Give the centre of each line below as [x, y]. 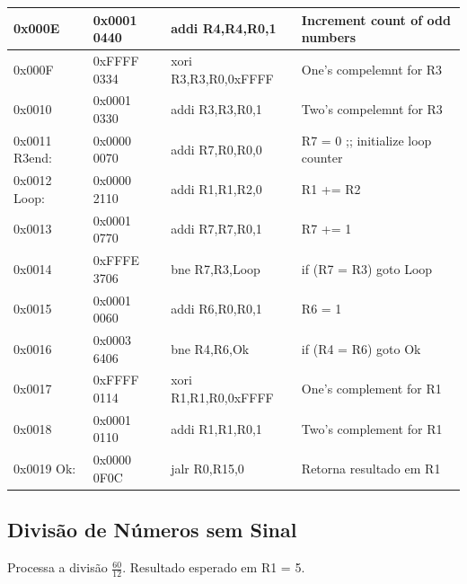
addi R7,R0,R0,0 [216, 149]
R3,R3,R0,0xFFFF [222, 78]
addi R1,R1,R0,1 [216, 428]
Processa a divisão [57, 567]
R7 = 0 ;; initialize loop [366, 140]
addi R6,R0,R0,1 [216, 309]
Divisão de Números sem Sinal [152, 530]
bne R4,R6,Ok [210, 348]
